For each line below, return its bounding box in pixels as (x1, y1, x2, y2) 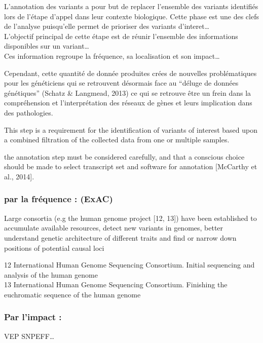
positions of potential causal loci (4, 242, 104, 253)
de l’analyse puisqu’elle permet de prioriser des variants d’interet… (4, 21, 210, 31)
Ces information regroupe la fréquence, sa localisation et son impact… (4, 50, 220, 61)
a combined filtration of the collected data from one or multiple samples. (4, 134, 230, 145)
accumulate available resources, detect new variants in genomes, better (4, 222, 223, 233)
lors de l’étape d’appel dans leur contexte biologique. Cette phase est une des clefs (4, 11, 259, 21)
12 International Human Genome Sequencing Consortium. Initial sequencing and (4, 259, 255, 270)
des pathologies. (4, 107, 53, 118)
